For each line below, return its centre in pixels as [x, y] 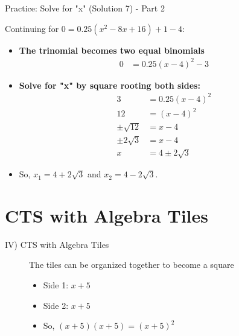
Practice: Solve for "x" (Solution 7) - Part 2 [85, 8]
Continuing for [32, 28]
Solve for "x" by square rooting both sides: [110, 85]
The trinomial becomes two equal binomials [112, 50]
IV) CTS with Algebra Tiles [57, 244]
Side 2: [56, 305]
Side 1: [56, 285]
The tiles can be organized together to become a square [132, 265]
